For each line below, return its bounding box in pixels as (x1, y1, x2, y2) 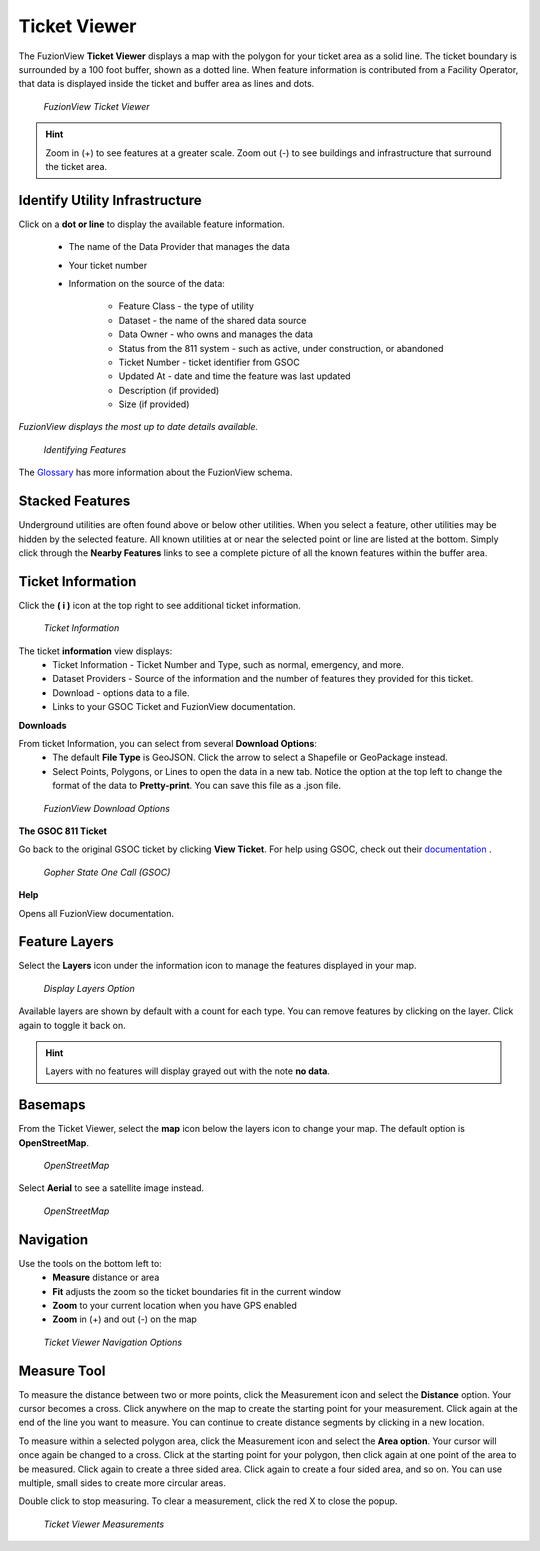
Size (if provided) (118, 398, 190, 410)
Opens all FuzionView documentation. (18, 907, 175, 919)
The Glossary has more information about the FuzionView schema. (18, 466, 293, 479)
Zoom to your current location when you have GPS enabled (52, 1299, 297, 1311)
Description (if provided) (118, 384, 220, 396)
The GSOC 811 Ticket (18, 825, 107, 837)
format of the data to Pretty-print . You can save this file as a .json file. (52, 780, 342, 792)
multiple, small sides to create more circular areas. (18, 1476, 227, 1489)
